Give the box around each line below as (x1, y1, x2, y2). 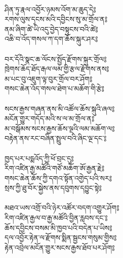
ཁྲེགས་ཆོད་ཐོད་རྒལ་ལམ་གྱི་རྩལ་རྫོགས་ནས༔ (5, 63, 109, 74)
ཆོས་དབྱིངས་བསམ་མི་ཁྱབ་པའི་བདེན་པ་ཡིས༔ (5, 222, 112, 233)
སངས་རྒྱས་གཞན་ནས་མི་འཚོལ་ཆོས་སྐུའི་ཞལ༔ (5, 103, 115, 114)
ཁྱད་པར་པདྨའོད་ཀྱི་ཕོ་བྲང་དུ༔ (5, 153, 74, 163)
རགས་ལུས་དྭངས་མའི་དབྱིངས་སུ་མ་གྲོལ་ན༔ (5, 14, 108, 24)
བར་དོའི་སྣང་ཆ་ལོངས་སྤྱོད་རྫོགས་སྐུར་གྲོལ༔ (5, 53, 107, 64)
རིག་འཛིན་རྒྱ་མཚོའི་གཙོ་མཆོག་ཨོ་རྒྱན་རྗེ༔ (5, 163, 105, 173)
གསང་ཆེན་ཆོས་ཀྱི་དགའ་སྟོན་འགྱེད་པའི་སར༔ (5, 172, 112, 183)
